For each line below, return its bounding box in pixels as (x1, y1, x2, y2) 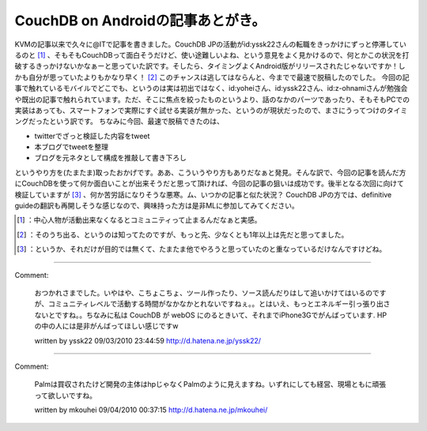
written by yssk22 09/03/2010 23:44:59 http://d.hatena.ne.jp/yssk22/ (34, 335, 261, 345)
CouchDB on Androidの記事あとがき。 (14, 12, 266, 29)
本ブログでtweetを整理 (34, 142, 108, 152)
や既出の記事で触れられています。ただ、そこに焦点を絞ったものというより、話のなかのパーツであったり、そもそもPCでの (14, 95, 410, 104)
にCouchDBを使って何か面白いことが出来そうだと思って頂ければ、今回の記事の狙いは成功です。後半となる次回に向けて (14, 178, 405, 189)
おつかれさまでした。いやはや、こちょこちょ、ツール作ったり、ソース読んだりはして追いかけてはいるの (34, 288, 373, 298)
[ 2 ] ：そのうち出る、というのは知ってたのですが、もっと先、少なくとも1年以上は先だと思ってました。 (17, 230, 349, 239)
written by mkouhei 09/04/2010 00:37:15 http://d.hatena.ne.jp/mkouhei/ (34, 405, 268, 414)
